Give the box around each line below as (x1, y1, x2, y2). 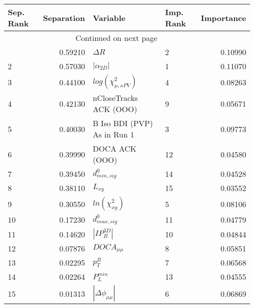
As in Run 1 (92, 129, 134, 140)
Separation (42, 12, 85, 23)
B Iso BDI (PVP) (92, 117, 153, 129)
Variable (92, 12, 126, 23)
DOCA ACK (92, 143, 137, 154)
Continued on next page (75, 32, 158, 43)
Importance (201, 12, 246, 23)
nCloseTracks (92, 92, 138, 103)
